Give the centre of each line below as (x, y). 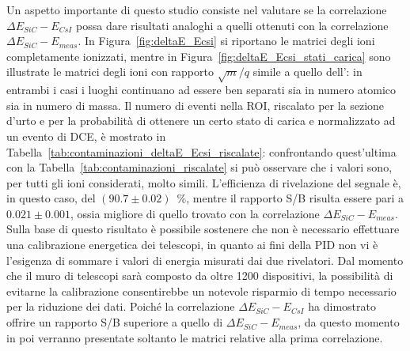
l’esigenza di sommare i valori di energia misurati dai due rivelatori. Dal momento (205, 260)
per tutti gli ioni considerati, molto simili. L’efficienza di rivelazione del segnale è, (204, 182)
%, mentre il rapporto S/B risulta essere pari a (290, 198)
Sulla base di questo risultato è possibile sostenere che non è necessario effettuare (203, 229)
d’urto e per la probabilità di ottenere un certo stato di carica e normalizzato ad (201, 121)
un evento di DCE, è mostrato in (86, 136)
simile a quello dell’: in (307, 72)
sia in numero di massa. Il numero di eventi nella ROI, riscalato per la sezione (196, 105)
